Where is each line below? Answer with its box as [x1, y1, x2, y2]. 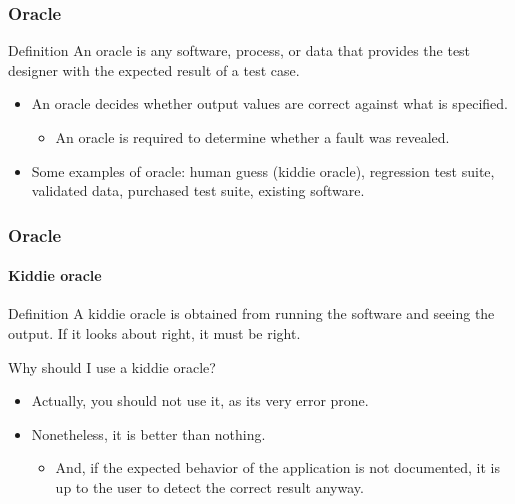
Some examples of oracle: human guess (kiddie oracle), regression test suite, [31, 160, 495, 181]
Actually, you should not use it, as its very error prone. [31, 390, 369, 411]
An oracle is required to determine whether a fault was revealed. [55, 127, 450, 147]
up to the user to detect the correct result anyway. [55, 476, 364, 497]
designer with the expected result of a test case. [8, 59, 300, 80]
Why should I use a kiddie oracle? [8, 356, 216, 377]
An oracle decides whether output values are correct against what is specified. [31, 93, 508, 114]
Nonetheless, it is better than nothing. [31, 423, 266, 444]
